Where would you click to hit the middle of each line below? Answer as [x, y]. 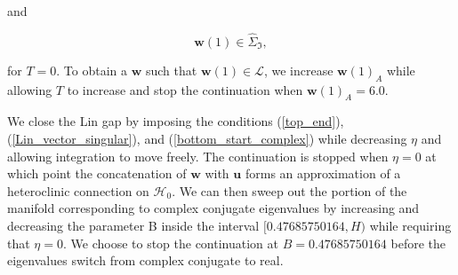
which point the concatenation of [97, 173]
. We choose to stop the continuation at [170, 243]
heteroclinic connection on [78, 190]
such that [171, 70]
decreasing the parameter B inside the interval [133, 225]
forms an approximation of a [323, 173]
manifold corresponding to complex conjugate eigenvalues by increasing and [213, 208]
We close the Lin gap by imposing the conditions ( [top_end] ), [176, 121]
